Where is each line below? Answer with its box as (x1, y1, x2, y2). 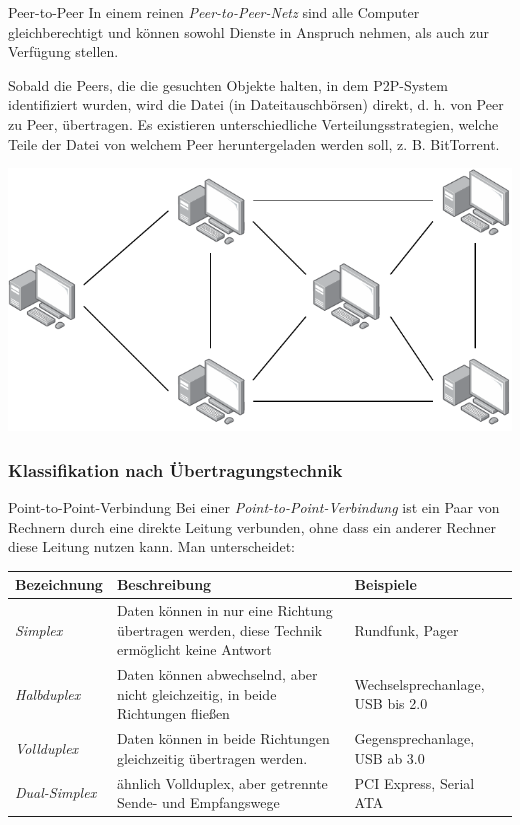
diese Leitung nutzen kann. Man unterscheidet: (8, 536, 296, 557)
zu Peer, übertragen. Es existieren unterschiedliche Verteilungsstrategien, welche (8, 113, 499, 134)
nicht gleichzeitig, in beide (116, 683, 277, 704)
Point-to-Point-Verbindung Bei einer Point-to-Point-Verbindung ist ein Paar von (8, 496, 500, 517)
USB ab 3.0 (354, 747, 425, 768)
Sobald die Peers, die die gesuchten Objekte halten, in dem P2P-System (8, 74, 448, 95)
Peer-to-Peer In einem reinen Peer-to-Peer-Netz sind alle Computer (8, 2, 420, 22)
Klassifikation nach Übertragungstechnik (8, 457, 343, 482)
